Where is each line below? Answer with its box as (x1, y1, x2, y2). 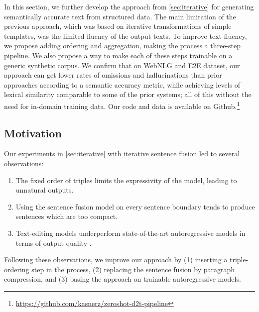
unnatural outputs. (15, 185, 74, 195)
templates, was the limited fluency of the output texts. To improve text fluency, (4, 30, 247, 41)
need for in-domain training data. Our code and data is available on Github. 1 (4, 99, 240, 111)
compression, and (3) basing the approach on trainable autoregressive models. (4, 274, 241, 284)
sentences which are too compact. (15, 211, 118, 221)
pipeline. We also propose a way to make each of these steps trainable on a (4, 50, 233, 60)
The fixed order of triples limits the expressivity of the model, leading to (15, 175, 237, 185)
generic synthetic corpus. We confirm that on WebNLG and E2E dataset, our (4, 60, 240, 70)
